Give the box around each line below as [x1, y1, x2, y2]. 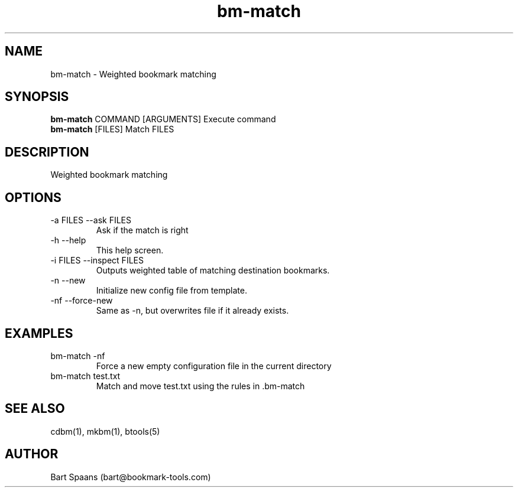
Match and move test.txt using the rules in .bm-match [96, 380, 305, 391]
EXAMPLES [5, 325, 73, 341]
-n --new [50, 275, 86, 286]
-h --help [50, 235, 86, 246]
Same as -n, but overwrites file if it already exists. [96, 305, 289, 316]
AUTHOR [5, 447, 59, 462]
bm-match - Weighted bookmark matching [50, 69, 216, 79]
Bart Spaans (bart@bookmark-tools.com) [50, 471, 211, 482]
